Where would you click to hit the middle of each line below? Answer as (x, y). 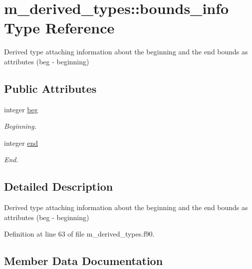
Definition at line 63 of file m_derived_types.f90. (79, 234)
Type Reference (59, 28)
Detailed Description (59, 186)
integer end (21, 142)
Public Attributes (50, 88)
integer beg (21, 109)
